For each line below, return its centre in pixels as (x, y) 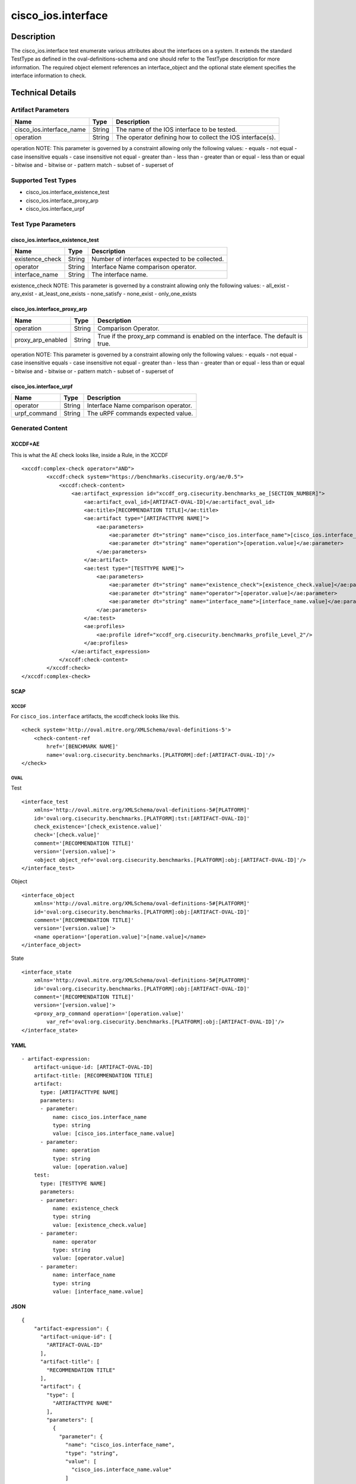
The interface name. (120, 275)
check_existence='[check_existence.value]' (98, 826)
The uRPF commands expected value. (140, 413)
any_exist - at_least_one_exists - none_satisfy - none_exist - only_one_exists (104, 294)
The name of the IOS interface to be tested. (177, 129)
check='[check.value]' (67, 835)
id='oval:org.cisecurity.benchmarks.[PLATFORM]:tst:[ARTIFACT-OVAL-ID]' (142, 818)
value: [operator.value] (89, 1258)
